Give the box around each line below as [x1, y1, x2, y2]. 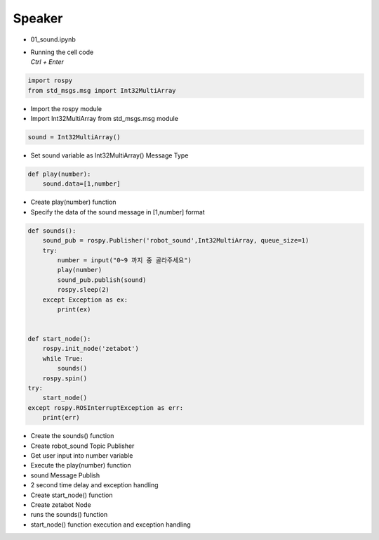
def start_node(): [27, 335, 91, 343]
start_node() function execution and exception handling [30, 520, 191, 529]
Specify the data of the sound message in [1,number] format [30, 207, 205, 216]
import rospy [27, 77, 73, 84]
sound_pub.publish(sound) [57, 276, 147, 284]
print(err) [42, 413, 80, 422]
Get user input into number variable [30, 451, 133, 460]
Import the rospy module [30, 104, 102, 112]
